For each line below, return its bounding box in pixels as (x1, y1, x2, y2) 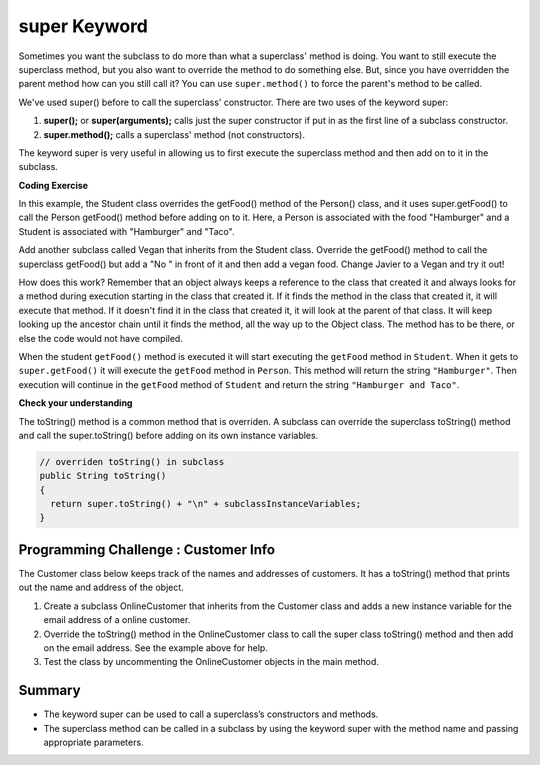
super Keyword (18, 15, 149, 37)
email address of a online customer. (43, 614, 191, 626)
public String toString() (39, 470, 167, 482)
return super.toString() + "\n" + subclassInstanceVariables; (50, 498, 362, 510)
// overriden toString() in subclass (39, 456, 225, 467)
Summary (18, 682, 81, 699)
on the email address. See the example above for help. (43, 641, 269, 654)
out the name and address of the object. (18, 581, 184, 594)
